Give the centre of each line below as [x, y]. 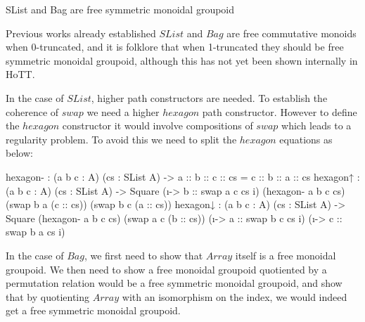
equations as [306, 139]
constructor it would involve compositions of [158, 125]
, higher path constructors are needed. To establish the [209, 97]
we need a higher [123, 111]
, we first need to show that [143, 255]
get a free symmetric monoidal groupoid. [93, 310]
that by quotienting [48, 296]
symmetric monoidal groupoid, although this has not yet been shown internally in [182, 60]
